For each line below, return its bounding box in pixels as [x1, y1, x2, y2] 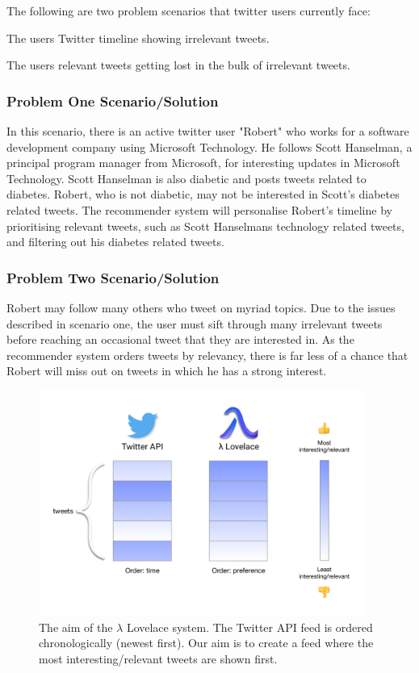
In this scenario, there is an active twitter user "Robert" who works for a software [6, 123, 409, 139]
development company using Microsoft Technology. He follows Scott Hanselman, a [6, 138, 413, 155]
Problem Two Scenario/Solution [6, 267, 220, 287]
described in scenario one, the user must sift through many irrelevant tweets [6, 315, 383, 332]
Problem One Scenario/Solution [6, 90, 219, 111]
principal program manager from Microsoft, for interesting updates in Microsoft [6, 154, 400, 171]
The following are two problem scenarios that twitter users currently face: [6, 2, 371, 19]
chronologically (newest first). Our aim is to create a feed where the [39, 634, 374, 651]
